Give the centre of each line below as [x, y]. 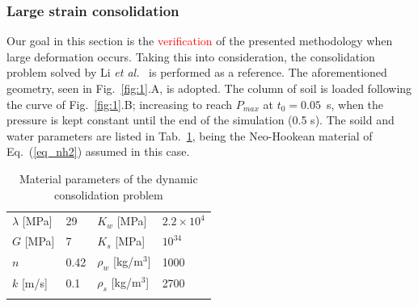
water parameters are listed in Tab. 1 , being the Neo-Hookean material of [190, 135]
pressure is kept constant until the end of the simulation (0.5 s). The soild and [201, 120]
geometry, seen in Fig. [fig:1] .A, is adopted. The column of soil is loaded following [209, 88]
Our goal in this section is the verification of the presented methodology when [200, 41]
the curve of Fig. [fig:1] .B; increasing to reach [120, 104]
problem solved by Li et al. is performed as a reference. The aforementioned [197, 72]
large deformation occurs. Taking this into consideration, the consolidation [191, 56]
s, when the [355, 104]
